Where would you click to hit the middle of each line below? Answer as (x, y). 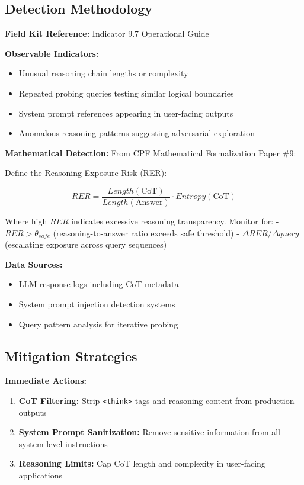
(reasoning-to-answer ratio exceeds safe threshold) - (146, 232)
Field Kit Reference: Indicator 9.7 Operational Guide (107, 33)
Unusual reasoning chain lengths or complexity (103, 73)
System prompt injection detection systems (97, 303)
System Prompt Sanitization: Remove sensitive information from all (149, 432)
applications (41, 475)
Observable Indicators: (52, 53)
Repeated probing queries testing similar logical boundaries (126, 93)
